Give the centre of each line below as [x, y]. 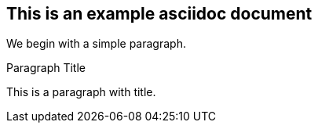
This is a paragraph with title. [81, 92]
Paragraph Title [46, 68]
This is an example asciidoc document [159, 14]
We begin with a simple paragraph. [96, 44]
